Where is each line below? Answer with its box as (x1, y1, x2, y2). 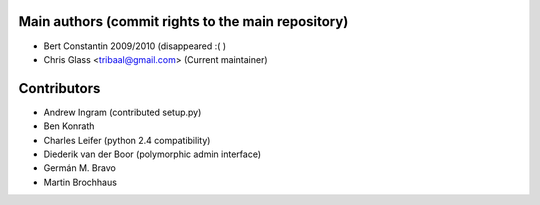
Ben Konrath (43, 120, 95, 132)
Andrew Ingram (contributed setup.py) (43, 106, 202, 118)
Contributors (18, 80, 101, 97)
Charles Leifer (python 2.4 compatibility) (43, 134, 211, 146)
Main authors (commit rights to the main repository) (18, 13, 349, 30)
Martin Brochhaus (43, 176, 117, 188)
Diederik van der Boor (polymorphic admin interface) (43, 148, 262, 160)
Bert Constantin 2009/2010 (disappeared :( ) (43, 40, 227, 52)
